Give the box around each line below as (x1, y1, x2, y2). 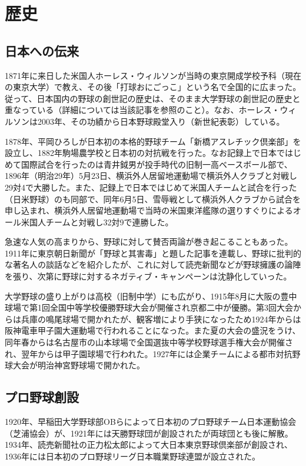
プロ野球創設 (5, 388, 79, 406)
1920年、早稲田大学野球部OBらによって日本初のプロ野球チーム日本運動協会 (5, 415, 297, 428)
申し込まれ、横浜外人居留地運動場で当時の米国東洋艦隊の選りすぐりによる (5, 204, 293, 217)
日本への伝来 (5, 41, 79, 59)
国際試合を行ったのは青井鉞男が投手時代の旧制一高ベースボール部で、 (21, 158, 292, 170)
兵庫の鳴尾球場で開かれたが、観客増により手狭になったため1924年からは (21, 312, 301, 325)
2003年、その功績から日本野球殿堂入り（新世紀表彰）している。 (37, 115, 285, 127)
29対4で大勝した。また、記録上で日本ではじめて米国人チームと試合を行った (5, 181, 297, 193)
